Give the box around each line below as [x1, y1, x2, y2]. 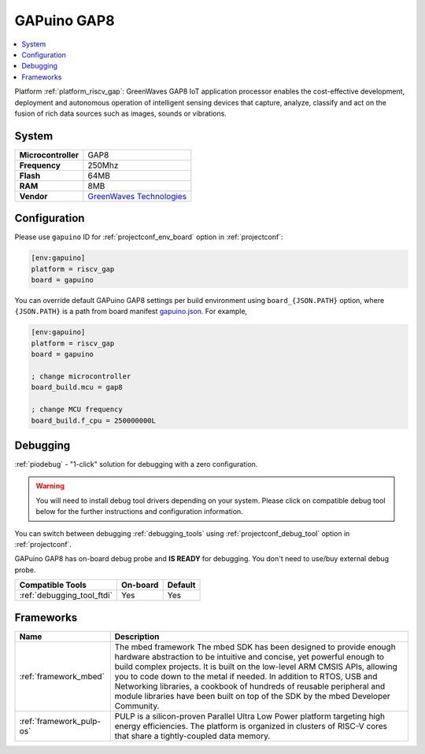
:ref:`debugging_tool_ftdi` [19, 590, 113, 601]
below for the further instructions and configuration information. [35, 507, 243, 516]
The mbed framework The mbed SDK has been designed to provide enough [114, 641, 397, 652]
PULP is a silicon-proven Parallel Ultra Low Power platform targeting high [114, 711, 386, 722]
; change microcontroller [31, 372, 131, 381]
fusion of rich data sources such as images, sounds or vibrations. [14, 109, 227, 118]
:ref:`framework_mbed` [19, 671, 105, 682]
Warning [35, 481, 65, 491]
